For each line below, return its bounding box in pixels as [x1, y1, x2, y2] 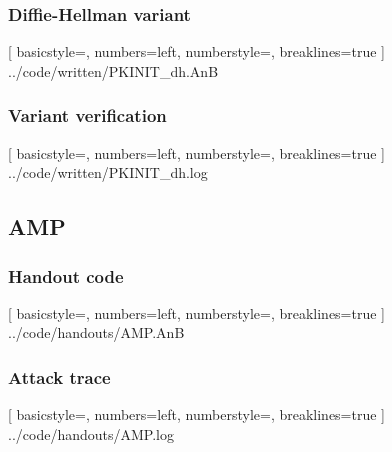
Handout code [8, 263, 124, 288]
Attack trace [8, 364, 111, 389]
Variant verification [8, 103, 167, 128]
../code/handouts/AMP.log [8, 423, 174, 444]
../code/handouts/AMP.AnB [8, 322, 185, 343]
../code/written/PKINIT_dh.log [8, 162, 208, 183]
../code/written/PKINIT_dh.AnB [8, 60, 219, 81]
